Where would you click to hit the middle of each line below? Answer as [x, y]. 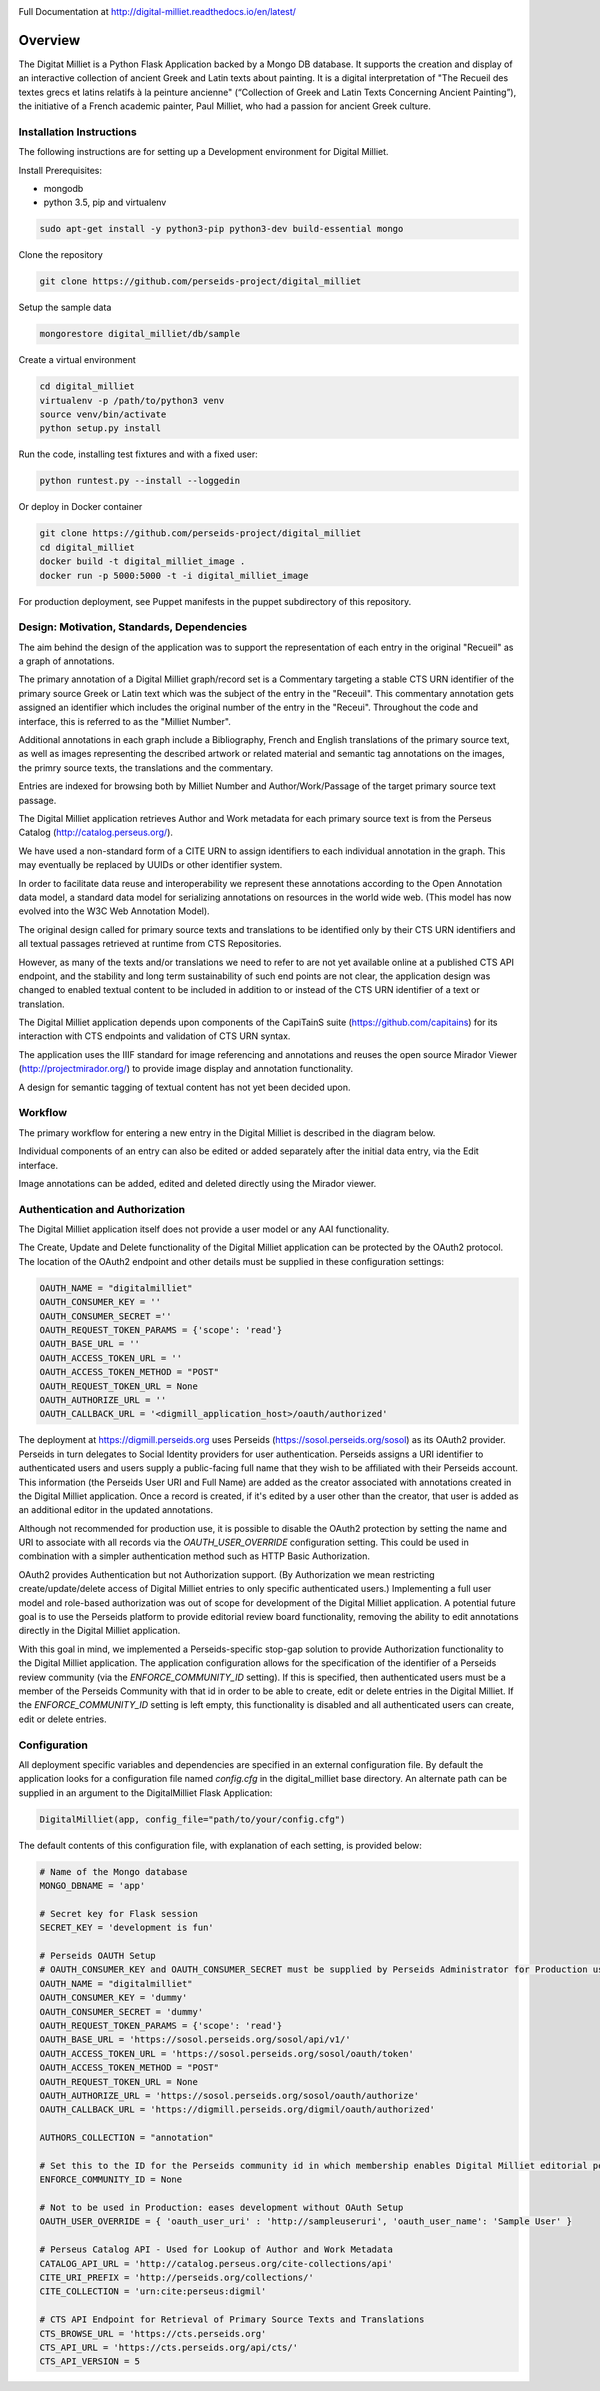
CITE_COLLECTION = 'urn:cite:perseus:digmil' [153, 2291]
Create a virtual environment [77, 360]
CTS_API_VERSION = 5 [89, 2361]
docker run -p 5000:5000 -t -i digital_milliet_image [174, 575]
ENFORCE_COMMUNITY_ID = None [111, 2179]
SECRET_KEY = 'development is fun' [126, 1928]
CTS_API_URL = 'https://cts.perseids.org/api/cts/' [169, 2347]
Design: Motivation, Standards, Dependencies [133, 627]
